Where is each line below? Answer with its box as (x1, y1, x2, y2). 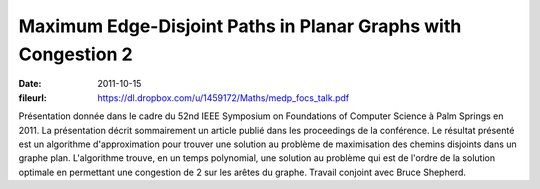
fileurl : (18, 91, 47, 104)
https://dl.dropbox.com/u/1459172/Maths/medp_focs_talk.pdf (97, 91, 350, 104)
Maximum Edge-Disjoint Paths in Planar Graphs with (18, 15, 462, 37)
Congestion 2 (18, 43, 134, 65)
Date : (18, 78, 42, 90)
